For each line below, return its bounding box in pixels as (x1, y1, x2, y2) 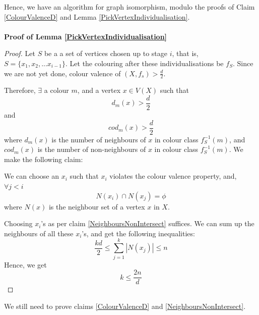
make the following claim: (4, 153, 83, 164)
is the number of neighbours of (51, 134, 146, 144)
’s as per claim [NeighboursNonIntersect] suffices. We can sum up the (41, 218, 254, 229)
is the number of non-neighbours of (37, 144, 146, 154)
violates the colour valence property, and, (109, 171, 237, 181)
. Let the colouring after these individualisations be (66, 58, 224, 68)
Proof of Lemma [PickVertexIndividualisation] (4, 31, 167, 41)
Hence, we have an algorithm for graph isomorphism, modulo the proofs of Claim (4, 2, 255, 12)
